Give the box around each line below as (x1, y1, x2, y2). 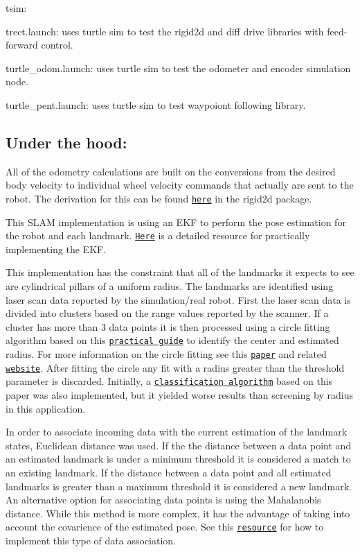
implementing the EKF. (6, 241, 107, 256)
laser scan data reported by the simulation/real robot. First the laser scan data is (6, 292, 351, 307)
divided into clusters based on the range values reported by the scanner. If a (6, 306, 329, 320)
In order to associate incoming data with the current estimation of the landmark (6, 424, 348, 439)
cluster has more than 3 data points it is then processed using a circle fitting (6, 319, 330, 334)
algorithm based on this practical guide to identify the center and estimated (6, 333, 339, 347)
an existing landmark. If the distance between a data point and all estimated (6, 465, 332, 480)
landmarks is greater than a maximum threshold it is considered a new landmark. (6, 478, 352, 493)
